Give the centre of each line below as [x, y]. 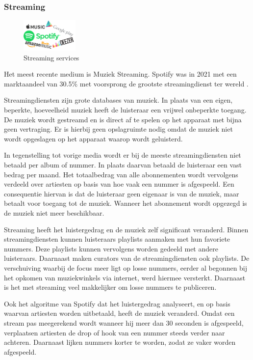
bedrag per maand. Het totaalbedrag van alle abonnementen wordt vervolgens [121, 174]
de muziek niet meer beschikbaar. [54, 213]
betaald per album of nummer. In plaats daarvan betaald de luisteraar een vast [123, 165]
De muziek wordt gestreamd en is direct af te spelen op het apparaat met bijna [123, 119]
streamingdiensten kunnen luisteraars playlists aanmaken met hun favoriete [117, 239]
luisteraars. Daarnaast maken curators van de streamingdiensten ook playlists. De [127, 258]
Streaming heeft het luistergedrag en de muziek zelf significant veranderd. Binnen [126, 229]
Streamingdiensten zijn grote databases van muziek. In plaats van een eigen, [118, 100]
